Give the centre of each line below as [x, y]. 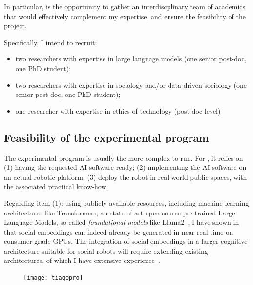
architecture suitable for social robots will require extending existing [106, 250]
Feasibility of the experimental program [106, 137]
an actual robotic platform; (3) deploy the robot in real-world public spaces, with [126, 177]
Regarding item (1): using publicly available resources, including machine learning [126, 202]
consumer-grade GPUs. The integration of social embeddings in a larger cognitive [126, 241]
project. [15, 26]
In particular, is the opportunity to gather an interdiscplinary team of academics [125, 6]
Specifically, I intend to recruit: [51, 42]
